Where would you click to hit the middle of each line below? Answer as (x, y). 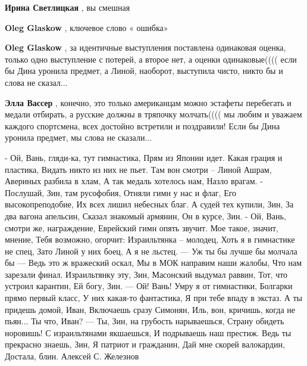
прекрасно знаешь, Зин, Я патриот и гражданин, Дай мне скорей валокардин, (145, 344)
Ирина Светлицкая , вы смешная (68, 7)
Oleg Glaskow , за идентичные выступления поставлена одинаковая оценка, (145, 47)
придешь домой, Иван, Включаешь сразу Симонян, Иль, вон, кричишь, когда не (150, 309)
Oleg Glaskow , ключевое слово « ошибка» (87, 27)
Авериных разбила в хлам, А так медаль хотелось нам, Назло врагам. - (134, 181)
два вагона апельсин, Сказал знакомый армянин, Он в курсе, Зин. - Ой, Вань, (145, 215)
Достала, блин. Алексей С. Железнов (72, 356)
